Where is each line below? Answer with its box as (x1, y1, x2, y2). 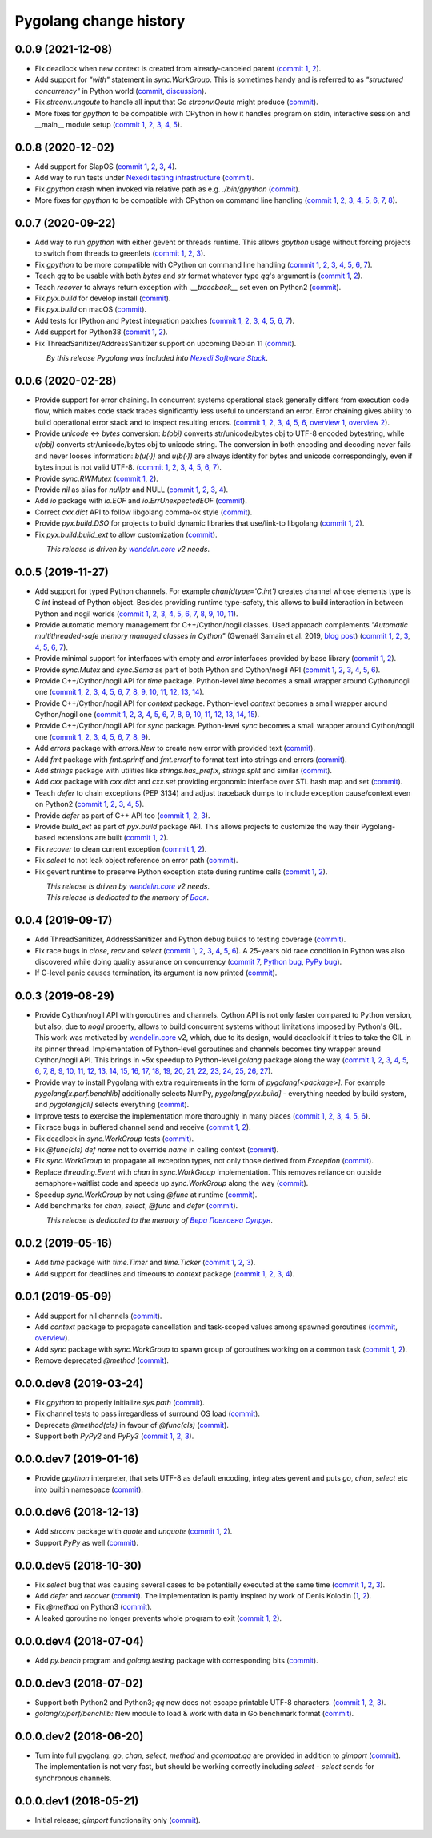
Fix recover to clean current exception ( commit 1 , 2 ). (34, 844, 207, 853)
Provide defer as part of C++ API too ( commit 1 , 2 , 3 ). (34, 810, 210, 820)
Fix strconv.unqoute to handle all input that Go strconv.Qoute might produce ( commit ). (34, 97, 319, 107)
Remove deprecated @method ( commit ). (34, 1356, 170, 1365)
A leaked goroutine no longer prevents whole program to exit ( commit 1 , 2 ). (34, 1613, 282, 1622)
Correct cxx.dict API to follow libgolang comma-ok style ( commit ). (34, 507, 253, 517)
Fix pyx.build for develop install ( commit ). (34, 293, 171, 303)
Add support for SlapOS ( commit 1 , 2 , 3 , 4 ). (34, 161, 178, 171)
